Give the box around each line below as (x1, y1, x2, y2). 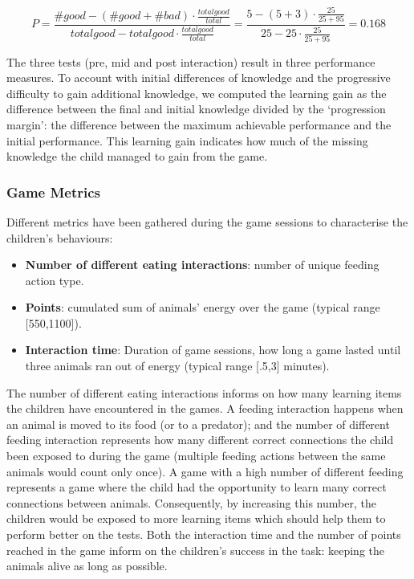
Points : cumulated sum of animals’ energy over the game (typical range (25, 299, 380, 316)
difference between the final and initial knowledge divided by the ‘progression (6, 100, 386, 117)
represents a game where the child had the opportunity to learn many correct (6, 479, 387, 495)
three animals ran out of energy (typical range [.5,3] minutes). (25, 357, 330, 374)
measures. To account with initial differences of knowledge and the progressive (6, 69, 391, 86)
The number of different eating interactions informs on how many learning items (6, 384, 402, 401)
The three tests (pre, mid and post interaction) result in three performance (6, 53, 375, 70)
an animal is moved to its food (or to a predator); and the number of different (6, 415, 390, 432)
